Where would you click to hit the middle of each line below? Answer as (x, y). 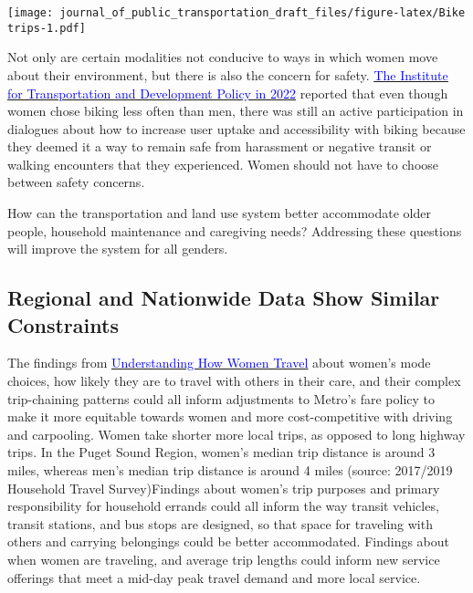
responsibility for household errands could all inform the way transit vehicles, (223, 506)
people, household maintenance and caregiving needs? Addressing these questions (235, 230)
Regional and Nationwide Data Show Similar (224, 298)
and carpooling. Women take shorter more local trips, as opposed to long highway (236, 434)
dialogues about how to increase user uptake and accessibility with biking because (236, 128)
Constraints (63, 324)
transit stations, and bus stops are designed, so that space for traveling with (220, 523)
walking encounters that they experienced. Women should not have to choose (223, 164)
